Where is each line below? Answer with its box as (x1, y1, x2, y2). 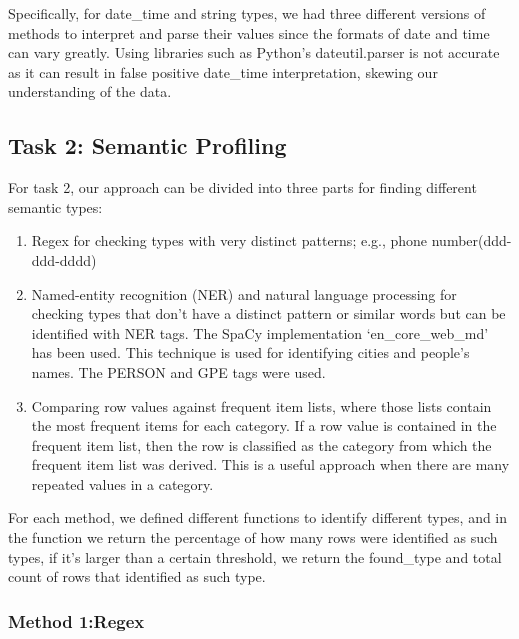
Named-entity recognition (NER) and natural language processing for (31, 283, 457, 304)
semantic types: (8, 196, 103, 217)
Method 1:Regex (8, 608, 145, 633)
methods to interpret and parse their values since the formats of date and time (8, 22, 490, 43)
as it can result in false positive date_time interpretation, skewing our (8, 61, 438, 82)
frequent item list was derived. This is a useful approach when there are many (31, 454, 510, 475)
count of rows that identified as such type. (8, 566, 266, 587)
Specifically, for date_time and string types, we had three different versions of (8, 3, 486, 23)
